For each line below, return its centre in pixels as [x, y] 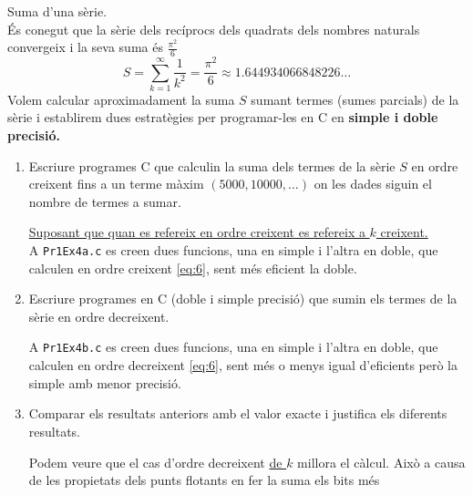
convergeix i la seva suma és [85, 47]
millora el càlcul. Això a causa [381, 462]
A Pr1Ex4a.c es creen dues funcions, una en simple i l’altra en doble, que [233, 250]
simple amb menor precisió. [105, 382]
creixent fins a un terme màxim [116, 184]
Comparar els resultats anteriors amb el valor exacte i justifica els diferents [238, 413]
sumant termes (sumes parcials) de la [355, 99]
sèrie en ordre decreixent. [99, 316]
